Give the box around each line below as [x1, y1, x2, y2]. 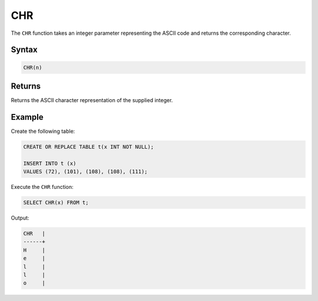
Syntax [11, 45, 38, 55]
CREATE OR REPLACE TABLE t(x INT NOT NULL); [23, 143, 154, 150]
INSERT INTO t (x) [23, 160, 77, 166]
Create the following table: [11, 127, 75, 135]
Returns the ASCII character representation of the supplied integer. [11, 97, 173, 104]
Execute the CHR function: [11, 184, 74, 191]
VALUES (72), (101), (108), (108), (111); [23, 168, 148, 175]
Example [11, 112, 44, 122]
